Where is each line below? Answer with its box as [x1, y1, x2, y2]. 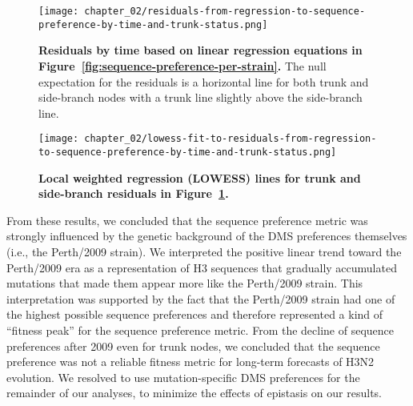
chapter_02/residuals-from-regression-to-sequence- [84, 6, 366, 17]
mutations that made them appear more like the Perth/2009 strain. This [6, 275, 363, 291]
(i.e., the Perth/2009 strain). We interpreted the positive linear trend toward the [6, 243, 402, 259]
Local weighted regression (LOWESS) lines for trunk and [38, 169, 361, 186]
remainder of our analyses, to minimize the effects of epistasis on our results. [6, 384, 382, 401]
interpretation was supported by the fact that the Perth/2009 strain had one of [6, 290, 395, 307]
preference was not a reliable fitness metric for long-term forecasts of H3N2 [6, 353, 375, 370]
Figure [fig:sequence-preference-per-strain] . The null [38, 57, 327, 74]
